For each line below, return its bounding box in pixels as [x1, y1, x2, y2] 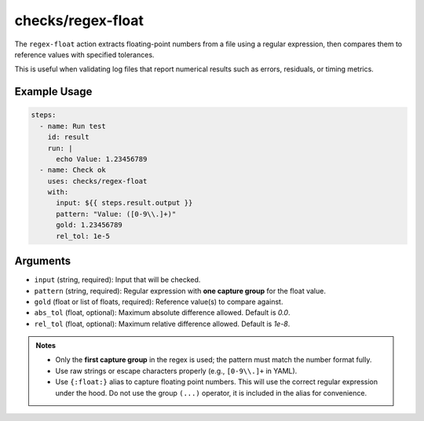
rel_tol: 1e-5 [56, 232, 110, 240]
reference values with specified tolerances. [14, 49, 155, 59]
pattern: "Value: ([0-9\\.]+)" [56, 209, 177, 218]
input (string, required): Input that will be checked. [34, 275, 201, 284]
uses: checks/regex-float [47, 177, 148, 185]
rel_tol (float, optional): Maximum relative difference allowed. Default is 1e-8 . [34, 319, 291, 328]
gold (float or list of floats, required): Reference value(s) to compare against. [34, 297, 283, 306]
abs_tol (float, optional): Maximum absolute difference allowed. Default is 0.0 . [34, 308, 291, 317]
